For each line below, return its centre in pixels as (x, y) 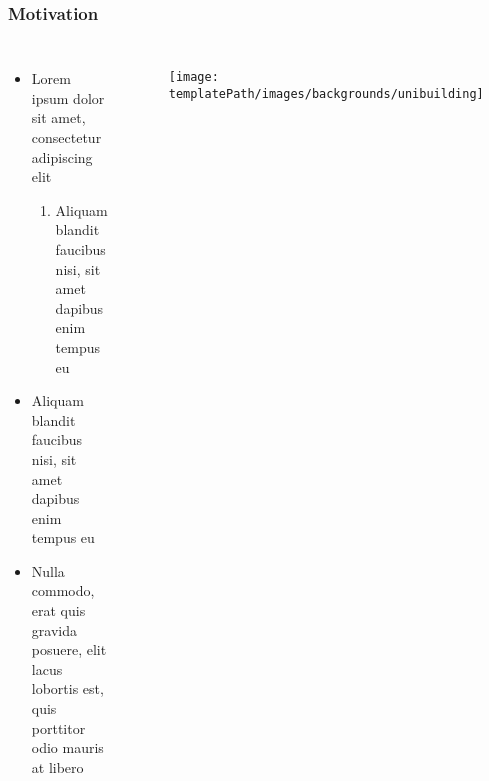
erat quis (58, 610)
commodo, (63, 590)
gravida (54, 629)
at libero (57, 766)
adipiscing (62, 156)
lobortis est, (67, 688)
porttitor (58, 727)
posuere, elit (69, 649)
